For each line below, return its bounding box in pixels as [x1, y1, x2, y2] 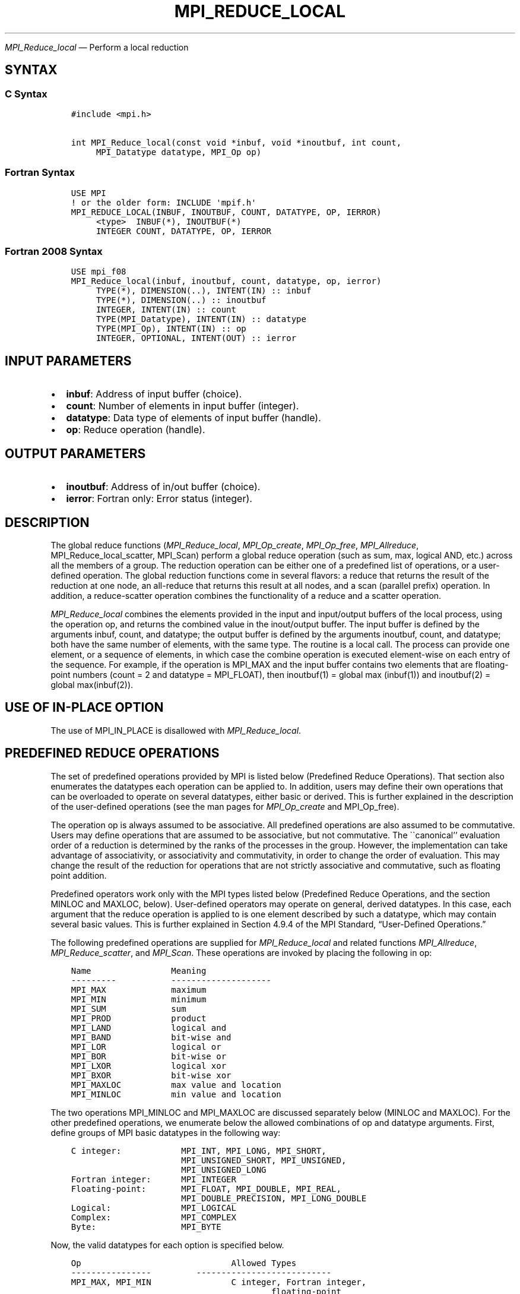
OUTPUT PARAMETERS [5, 446, 146, 461]
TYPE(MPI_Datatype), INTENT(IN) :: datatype [96, 314, 306, 324]
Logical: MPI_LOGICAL [71, 1203, 236, 1213]
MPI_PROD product [71, 1013, 207, 1023]
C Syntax [5, 87, 47, 100]
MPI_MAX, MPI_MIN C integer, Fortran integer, [71, 1277, 367, 1287]
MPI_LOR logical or [71, 1041, 221, 1052]
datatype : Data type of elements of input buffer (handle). [66, 412, 321, 424]
